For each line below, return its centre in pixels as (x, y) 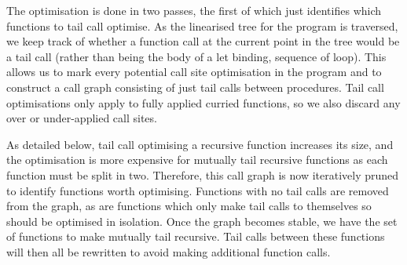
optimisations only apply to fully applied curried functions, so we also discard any (203, 102)
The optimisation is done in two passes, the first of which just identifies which (194, 10)
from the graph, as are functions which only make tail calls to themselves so (189, 206)
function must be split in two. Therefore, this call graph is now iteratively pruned (203, 174)
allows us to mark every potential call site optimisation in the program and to (194, 72)
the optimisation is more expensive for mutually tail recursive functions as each (197, 160)
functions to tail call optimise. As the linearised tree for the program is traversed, (202, 25)
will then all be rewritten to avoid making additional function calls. (169, 251)
